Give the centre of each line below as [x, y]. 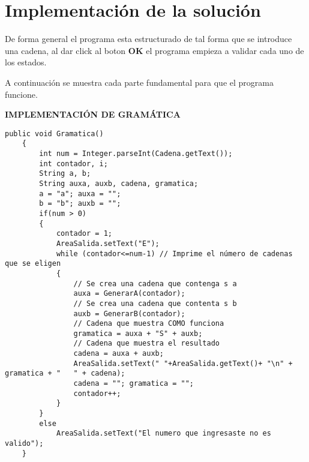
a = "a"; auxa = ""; [80, 193]
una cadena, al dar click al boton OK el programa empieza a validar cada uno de [154, 50]
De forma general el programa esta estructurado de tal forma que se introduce [148, 39]
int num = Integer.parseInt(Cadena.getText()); [136, 154]
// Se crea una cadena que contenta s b [155, 303]
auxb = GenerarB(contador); [129, 313]
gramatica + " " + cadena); [65, 373]
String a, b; [65, 174]
